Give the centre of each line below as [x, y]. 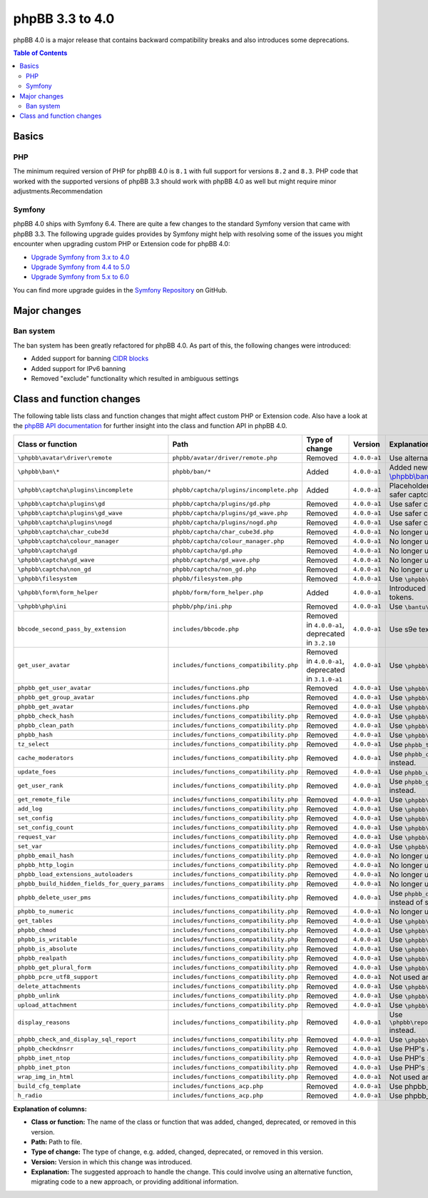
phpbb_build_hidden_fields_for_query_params [91, 884]
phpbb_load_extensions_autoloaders [75, 874]
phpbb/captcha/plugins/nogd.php [225, 523]
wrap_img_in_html [46, 1077]
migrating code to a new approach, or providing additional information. [135, 1182]
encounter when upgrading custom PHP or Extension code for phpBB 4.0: [122, 244]
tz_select [34, 745]
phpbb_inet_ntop [44, 1059]
